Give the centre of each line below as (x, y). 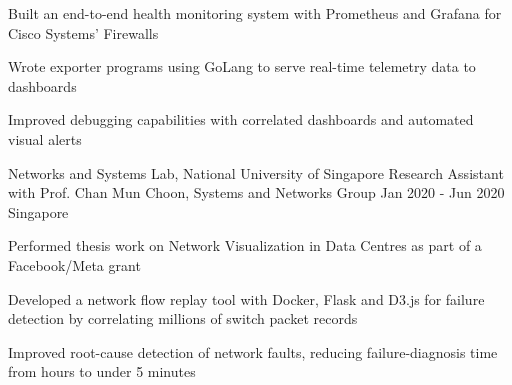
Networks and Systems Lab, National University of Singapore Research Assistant (256, 172)
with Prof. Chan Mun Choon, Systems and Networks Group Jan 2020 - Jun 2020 (256, 192)
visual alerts (45, 138)
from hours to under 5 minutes (102, 371)
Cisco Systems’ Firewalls (83, 32)
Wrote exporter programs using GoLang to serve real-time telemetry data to (242, 66)
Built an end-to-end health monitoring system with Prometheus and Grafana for (255, 13)
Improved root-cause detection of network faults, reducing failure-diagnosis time (253, 351)
